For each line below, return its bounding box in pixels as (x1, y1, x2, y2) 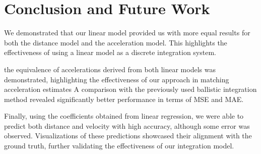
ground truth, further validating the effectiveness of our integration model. (4, 140, 234, 151)
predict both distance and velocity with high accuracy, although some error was (4, 120, 250, 131)
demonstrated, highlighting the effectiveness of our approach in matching (4, 74, 229, 84)
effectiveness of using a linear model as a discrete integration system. (4, 47, 216, 58)
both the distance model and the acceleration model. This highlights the (4, 37, 227, 47)
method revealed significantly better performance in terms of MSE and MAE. (4, 93, 244, 104)
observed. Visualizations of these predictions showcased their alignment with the (4, 130, 252, 141)
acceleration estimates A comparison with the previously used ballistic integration (4, 84, 257, 94)
